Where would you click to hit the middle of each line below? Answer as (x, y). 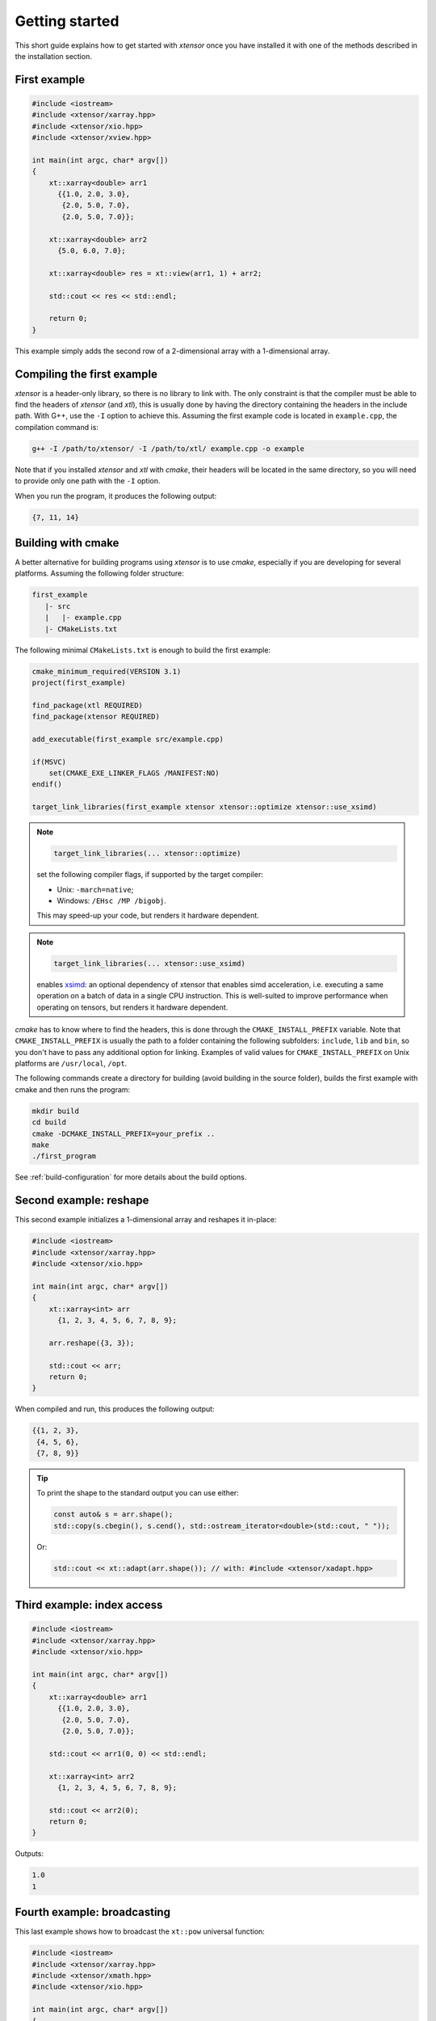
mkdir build (56, 1111)
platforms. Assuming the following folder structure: (100, 573)
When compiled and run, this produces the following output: (115, 1409)
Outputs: (29, 1854)
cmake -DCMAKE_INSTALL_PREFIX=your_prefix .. (124, 1133)
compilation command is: (57, 427)
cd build (49, 1122)
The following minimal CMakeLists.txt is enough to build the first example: (143, 650)
